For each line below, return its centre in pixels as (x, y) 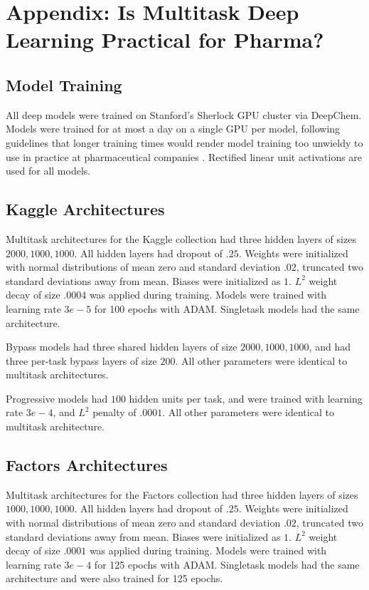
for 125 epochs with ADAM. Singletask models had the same (227, 564)
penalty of (114, 412)
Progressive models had (57, 398)
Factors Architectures (87, 465)
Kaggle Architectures (85, 209)
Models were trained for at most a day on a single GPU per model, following (173, 129)
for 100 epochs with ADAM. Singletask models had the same (227, 308)
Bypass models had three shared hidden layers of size (122, 347)
